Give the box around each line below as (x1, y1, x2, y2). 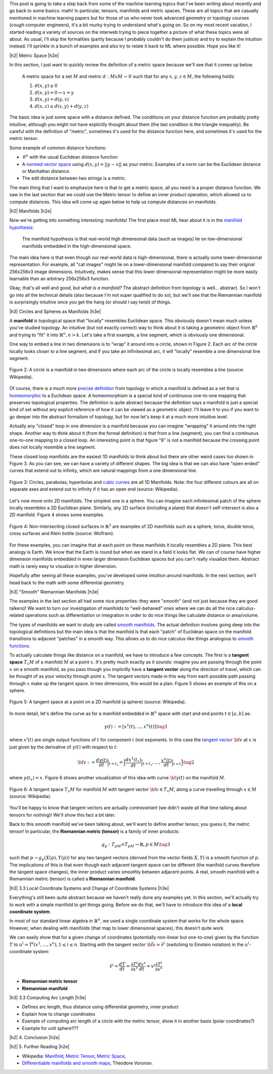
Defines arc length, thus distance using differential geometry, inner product (22, 1004, 179, 1010)
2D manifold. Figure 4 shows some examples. (9, 512, 105, 518)
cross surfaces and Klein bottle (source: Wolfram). (9, 530, 115, 536)
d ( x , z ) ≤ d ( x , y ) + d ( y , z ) (34, 103, 88, 109)
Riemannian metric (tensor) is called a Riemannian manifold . (9, 876, 136, 882)
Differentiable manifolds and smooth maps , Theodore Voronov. (22, 1060, 153, 1066)
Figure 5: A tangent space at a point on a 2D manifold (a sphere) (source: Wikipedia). (9, 699, 187, 705)
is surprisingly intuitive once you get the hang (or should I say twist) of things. (9, 299, 171, 305)
